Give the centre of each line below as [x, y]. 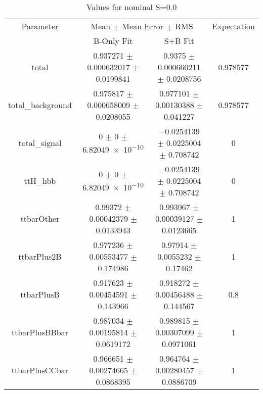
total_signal [40, 143]
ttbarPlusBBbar [40, 332]
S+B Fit [179, 41]
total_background [40, 105]
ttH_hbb [40, 181]
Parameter [40, 26]
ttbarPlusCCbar [40, 370]
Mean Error [143, 26]
